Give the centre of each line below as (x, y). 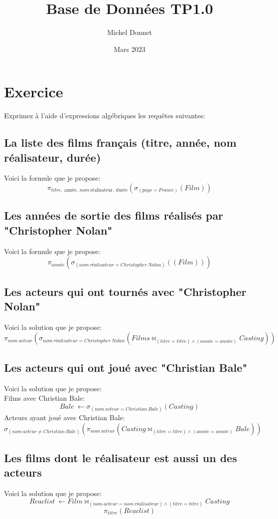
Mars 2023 (130, 49)
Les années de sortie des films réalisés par (114, 215)
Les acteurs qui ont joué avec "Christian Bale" (126, 367)
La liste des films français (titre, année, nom (120, 142)
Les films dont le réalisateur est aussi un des (121, 457)
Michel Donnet (130, 32)
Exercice (34, 92)
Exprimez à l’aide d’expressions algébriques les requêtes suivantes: (105, 116)
